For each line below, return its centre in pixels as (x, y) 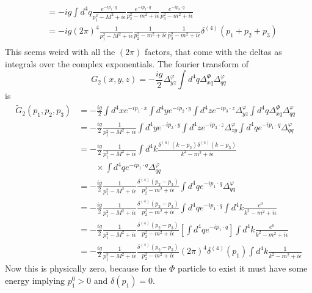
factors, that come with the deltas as (213, 52)
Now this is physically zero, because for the (86, 268)
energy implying (35, 280)
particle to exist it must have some (243, 268)
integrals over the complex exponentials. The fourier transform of (127, 63)
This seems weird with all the (60, 52)
